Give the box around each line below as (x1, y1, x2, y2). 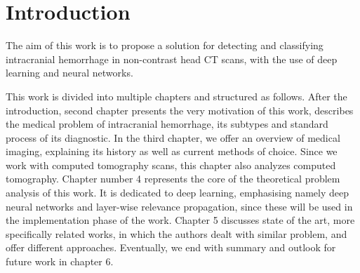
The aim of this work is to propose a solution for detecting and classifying (6, 38, 324, 53)
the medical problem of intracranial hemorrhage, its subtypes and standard (6, 116, 328, 131)
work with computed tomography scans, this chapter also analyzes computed (6, 157, 336, 172)
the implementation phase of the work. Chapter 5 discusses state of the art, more (6, 213, 355, 227)
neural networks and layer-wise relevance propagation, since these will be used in (6, 199, 353, 213)
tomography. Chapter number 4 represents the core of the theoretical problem (6, 171, 340, 186)
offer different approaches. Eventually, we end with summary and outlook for (6, 240, 336, 255)
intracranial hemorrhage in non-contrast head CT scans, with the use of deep (6, 51, 338, 66)
